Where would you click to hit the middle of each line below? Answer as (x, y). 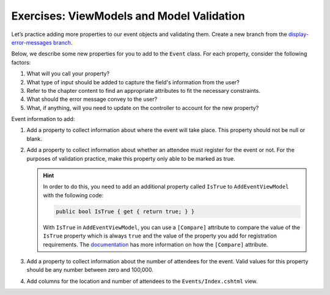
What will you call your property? (68, 74)
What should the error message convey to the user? (92, 99)
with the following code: (73, 195)
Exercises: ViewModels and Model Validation (128, 16)
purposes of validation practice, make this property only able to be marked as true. (131, 158)
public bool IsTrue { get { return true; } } (125, 211)
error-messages (31, 42)
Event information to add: (43, 119)
